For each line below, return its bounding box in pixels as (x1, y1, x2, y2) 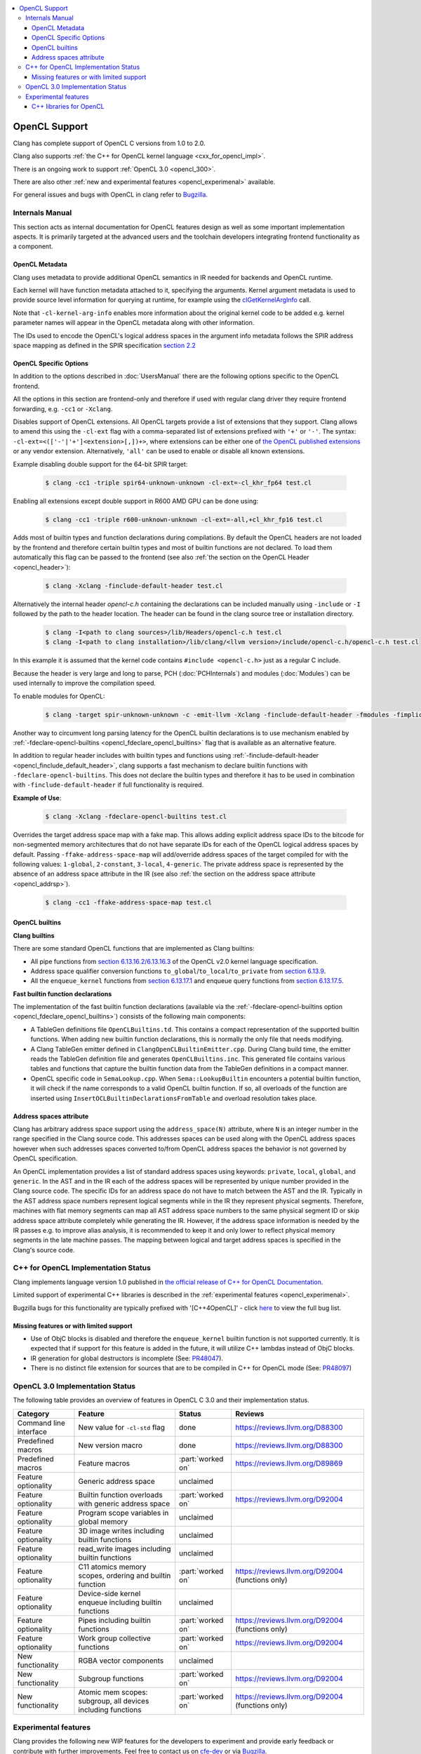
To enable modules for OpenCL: (13, 692, 105, 700)
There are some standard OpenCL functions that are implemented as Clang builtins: (13, 944, 255, 953)
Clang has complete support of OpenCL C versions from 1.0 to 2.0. (13, 139, 206, 147)
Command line (17, 1418, 66, 1428)
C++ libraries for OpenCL (32, 102, 105, 110)
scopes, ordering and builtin (78, 1570, 171, 1580)
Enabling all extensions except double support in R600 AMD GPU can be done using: (13, 497, 259, 505)
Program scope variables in (78, 1508, 169, 1518)
